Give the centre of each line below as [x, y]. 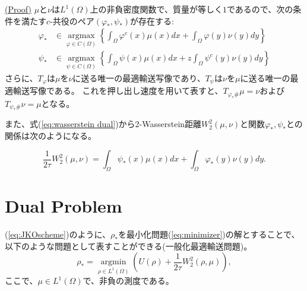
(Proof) [18, 9]
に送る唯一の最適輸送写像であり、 [139, 78]
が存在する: [152, 20]
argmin [113, 262]
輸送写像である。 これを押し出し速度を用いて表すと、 [118, 91]
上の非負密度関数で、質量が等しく [156, 9]
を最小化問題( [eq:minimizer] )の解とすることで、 [209, 234]
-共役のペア [72, 20]
